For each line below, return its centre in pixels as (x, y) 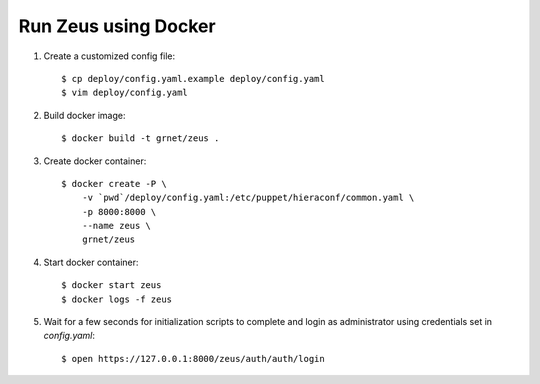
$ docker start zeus (111, 285)
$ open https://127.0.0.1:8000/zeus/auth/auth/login (193, 358)
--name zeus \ (116, 226)
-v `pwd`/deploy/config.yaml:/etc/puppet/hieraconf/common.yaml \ (248, 198)
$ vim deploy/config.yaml (125, 93)
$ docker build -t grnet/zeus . (140, 138)
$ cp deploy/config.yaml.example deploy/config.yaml (193, 78)
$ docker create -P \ (114, 183)
